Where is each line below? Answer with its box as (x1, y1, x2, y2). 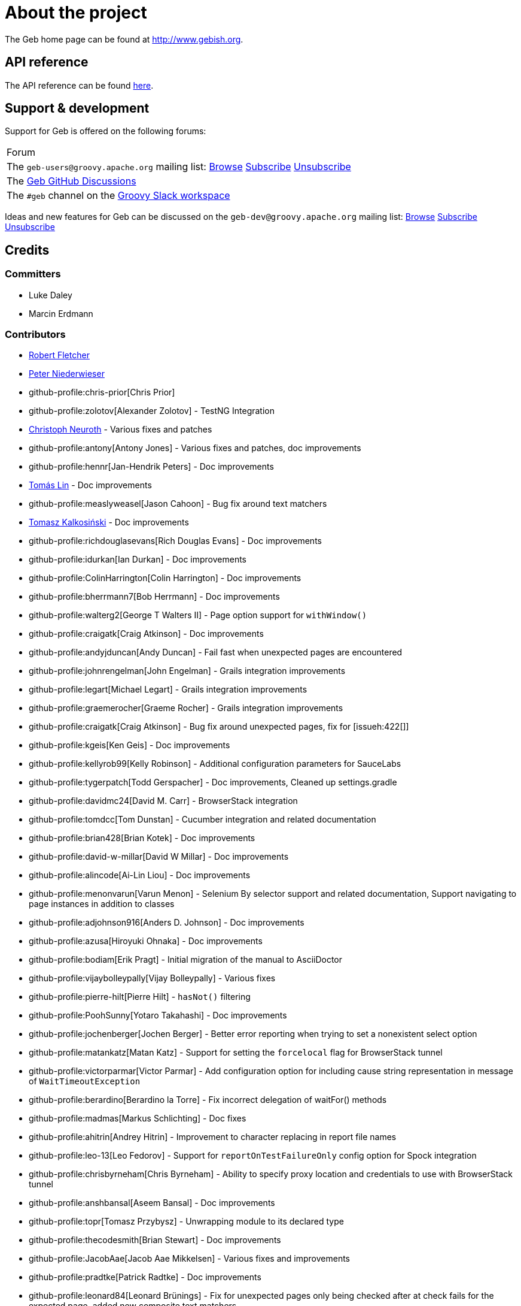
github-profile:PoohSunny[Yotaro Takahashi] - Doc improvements (29, 1010, 287, 1021)
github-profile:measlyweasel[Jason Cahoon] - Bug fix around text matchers (29, 498, 327, 509)
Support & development (5, 101, 150, 116)
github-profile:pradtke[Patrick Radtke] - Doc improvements (29, 1272, 261, 1283)
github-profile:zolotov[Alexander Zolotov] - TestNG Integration (29, 406, 275, 416)
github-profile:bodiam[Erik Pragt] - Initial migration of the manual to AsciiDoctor (29, 954, 343, 965)
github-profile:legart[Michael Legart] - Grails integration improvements (29, 684, 307, 695)
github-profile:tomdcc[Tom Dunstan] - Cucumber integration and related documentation (29, 814, 376, 825)
